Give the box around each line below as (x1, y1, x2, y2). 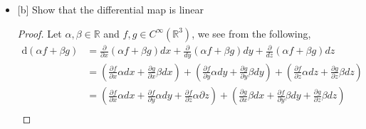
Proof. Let (17, 26, 62, 40)
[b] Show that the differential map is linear (17, 2, 204, 16)
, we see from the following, (192, 26, 311, 40)
